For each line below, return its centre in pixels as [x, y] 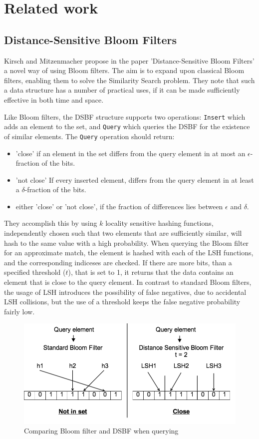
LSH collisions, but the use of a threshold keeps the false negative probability [122, 302]
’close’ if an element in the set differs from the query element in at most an [130, 153]
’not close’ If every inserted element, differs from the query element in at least [135, 179]
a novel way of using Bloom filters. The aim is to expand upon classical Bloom [124, 70]
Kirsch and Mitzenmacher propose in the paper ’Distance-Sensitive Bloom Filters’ [129, 60]
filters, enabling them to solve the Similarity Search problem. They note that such [129, 80]
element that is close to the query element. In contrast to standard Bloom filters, [128, 282]
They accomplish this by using [51, 223]
